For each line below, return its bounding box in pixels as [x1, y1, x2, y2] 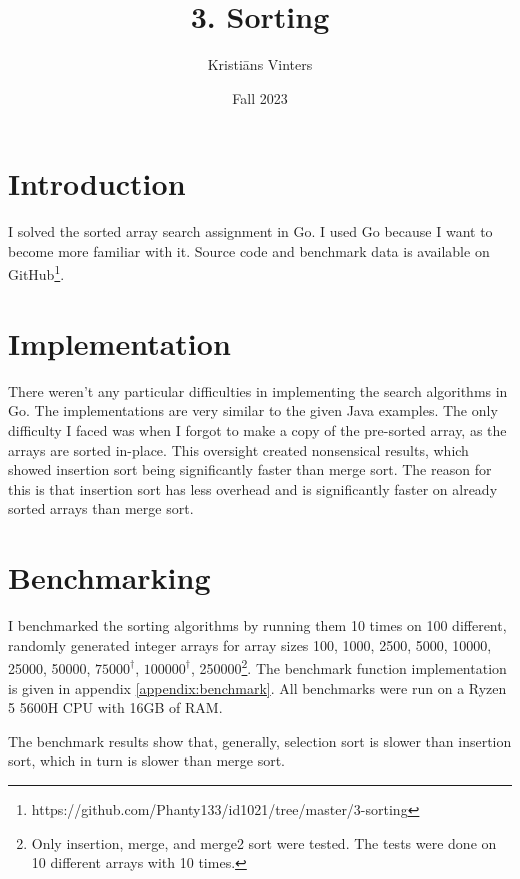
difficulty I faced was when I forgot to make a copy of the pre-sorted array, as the [8, 420, 507, 440]
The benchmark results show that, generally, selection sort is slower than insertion [8, 730, 512, 751]
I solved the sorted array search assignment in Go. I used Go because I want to [8, 221, 493, 242]
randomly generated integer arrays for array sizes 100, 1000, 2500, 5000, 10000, [8, 634, 492, 655]
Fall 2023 [232, 87, 288, 108]
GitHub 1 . [8, 261, 65, 285]
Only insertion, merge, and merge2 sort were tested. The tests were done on [31, 832, 497, 853]
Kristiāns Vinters [207, 54, 313, 75]
